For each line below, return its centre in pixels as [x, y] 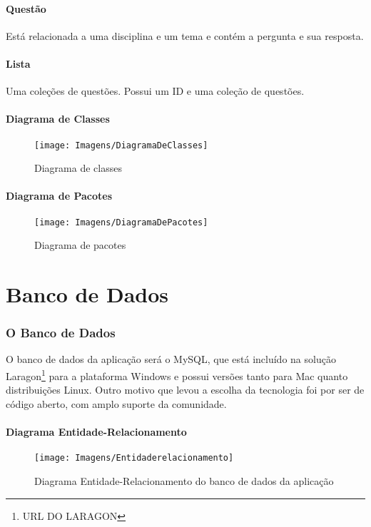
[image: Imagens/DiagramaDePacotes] [121, 222]
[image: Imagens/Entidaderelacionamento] [134, 458]
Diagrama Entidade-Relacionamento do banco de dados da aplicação [184, 480]
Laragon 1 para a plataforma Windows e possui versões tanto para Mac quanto [177, 375]
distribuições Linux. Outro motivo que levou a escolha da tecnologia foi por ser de [185, 390]
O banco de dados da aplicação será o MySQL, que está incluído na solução [171, 359]
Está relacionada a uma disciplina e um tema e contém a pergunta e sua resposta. [185, 35]
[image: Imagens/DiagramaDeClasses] [121, 145]
